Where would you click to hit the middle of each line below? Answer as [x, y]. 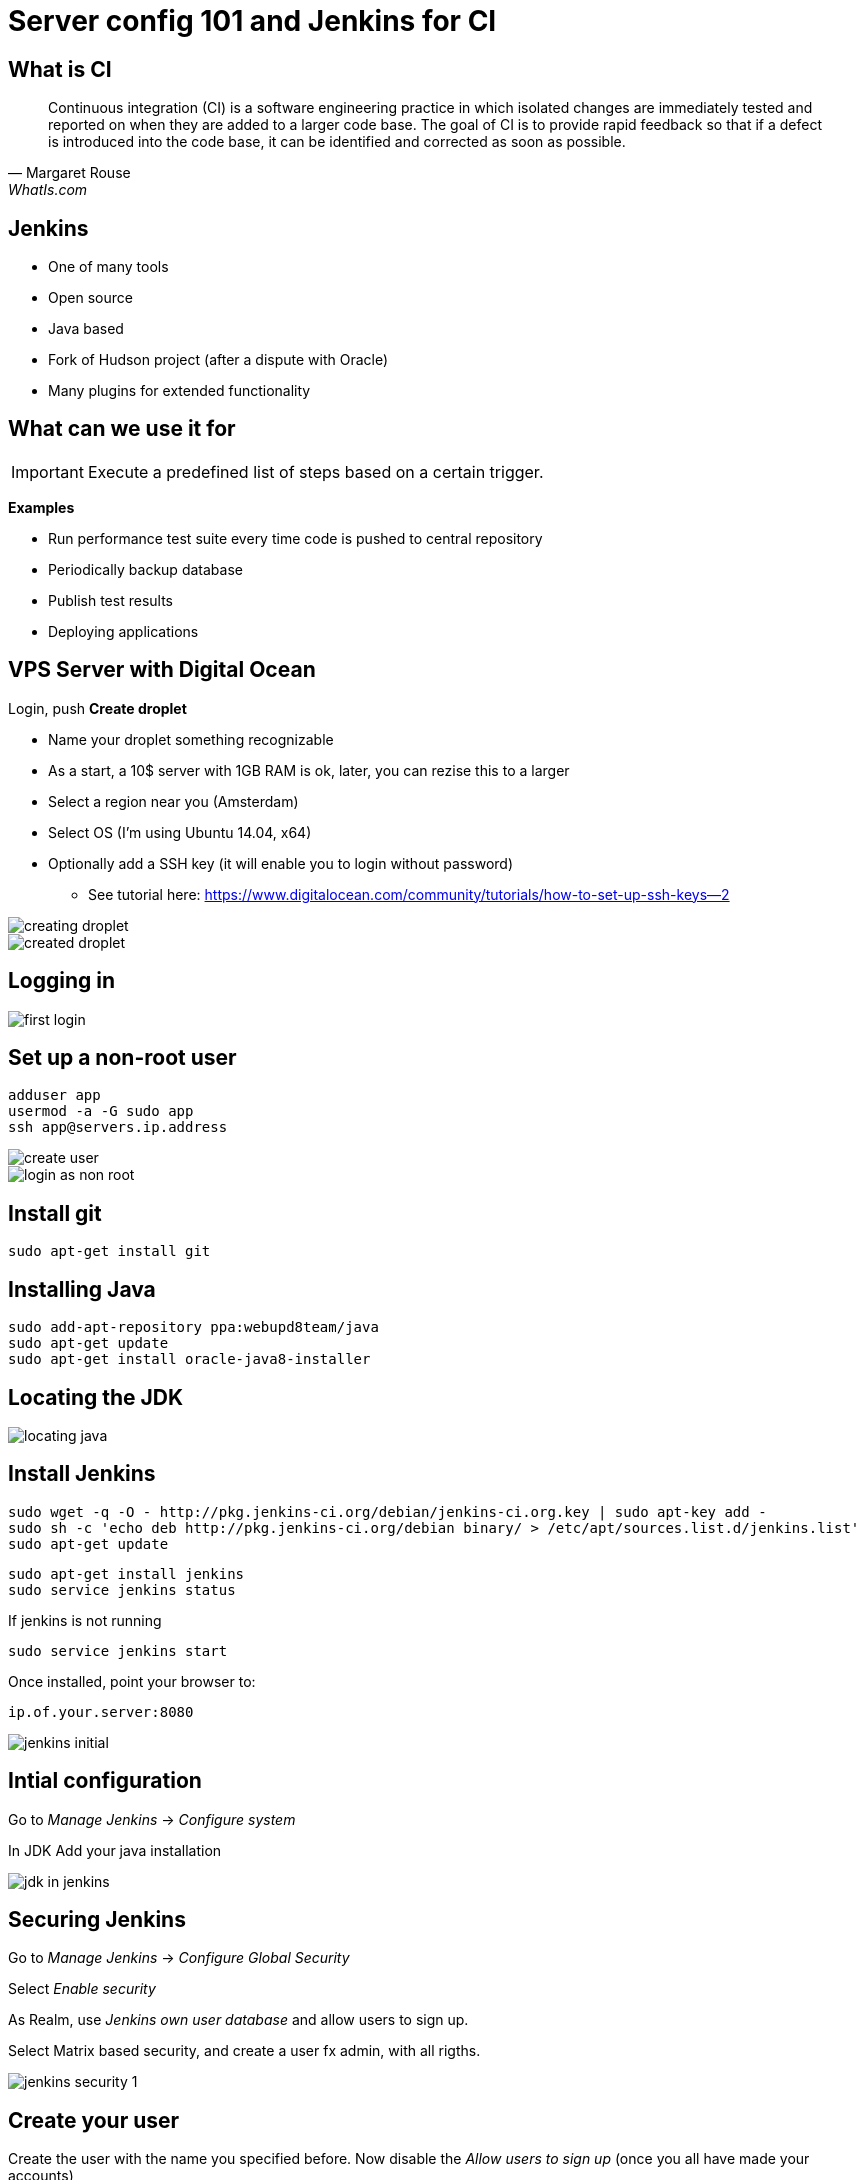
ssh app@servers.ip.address [118, 1127]
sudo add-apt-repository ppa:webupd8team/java [193, 1327]
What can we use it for [122, 429]
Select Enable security [82, 1989]
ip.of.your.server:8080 [101, 1711]
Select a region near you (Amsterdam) [173, 801]
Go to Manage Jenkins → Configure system [152, 1819]
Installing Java [82, 1289]
